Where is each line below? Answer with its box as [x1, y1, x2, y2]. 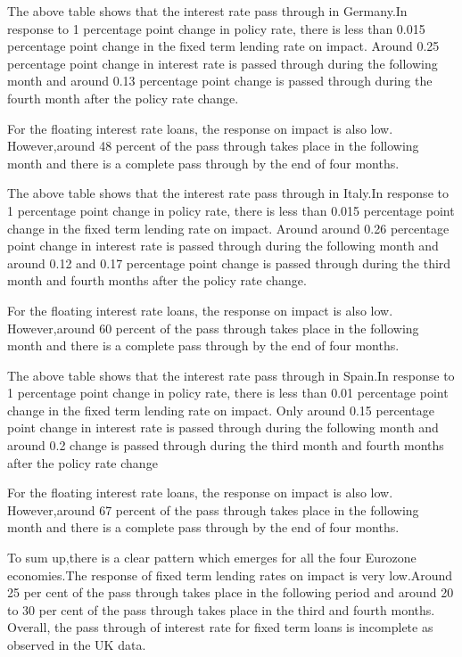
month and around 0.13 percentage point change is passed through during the [7, 71, 433, 90]
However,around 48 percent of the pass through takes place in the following [7, 136, 419, 155]
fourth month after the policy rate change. [7, 88, 239, 107]
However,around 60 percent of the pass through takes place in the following [7, 318, 419, 337]
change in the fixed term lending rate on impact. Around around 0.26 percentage [7, 218, 450, 237]
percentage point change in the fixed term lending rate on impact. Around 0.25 [7, 37, 440, 55]
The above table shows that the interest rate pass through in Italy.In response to [7, 184, 449, 202]
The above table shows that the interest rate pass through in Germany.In [7, 2, 408, 20]
